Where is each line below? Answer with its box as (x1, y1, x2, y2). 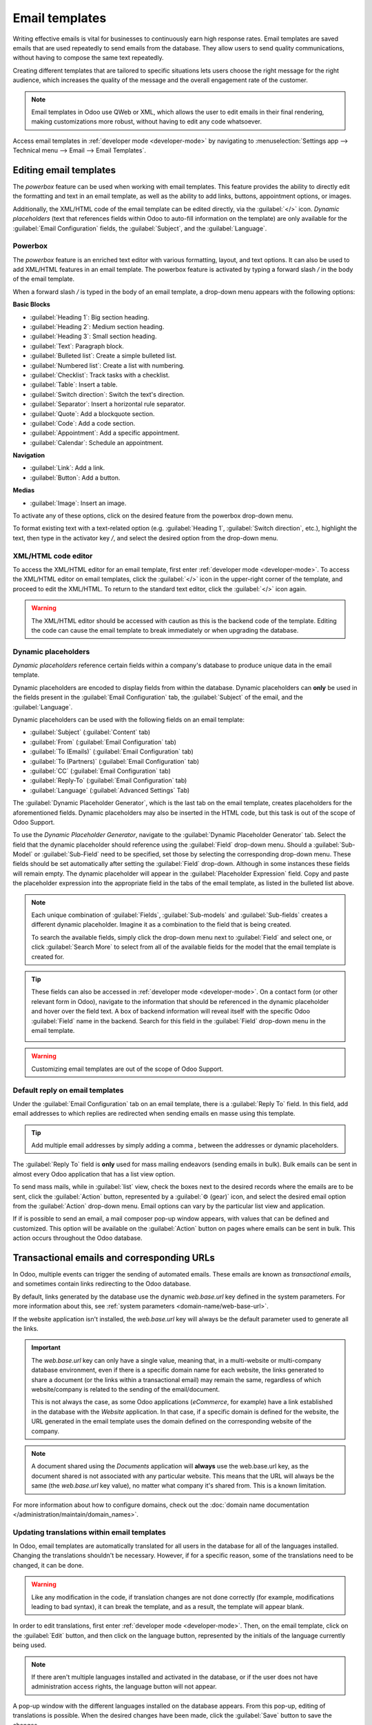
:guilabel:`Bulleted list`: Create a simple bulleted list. (30, 352, 177, 360)
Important (31, 1343, 61, 1352)
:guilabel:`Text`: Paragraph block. (30, 342, 124, 350)
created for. (31, 952, 65, 960)
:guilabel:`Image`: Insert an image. (30, 499, 127, 507)
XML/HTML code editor (12, 551, 93, 560)
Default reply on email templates (12, 1085, 124, 1095)
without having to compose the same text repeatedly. (12, 54, 164, 62)
